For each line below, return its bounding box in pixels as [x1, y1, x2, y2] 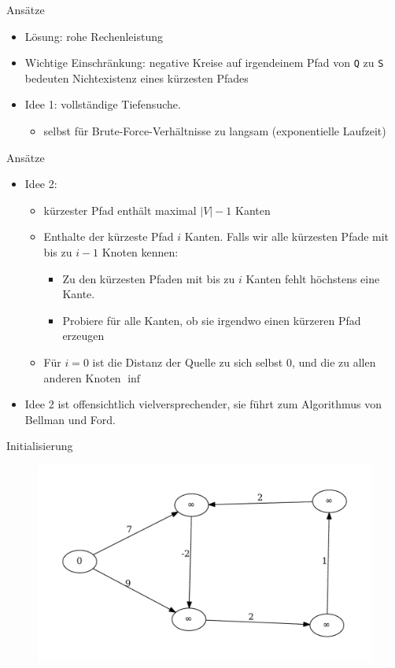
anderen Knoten [43, 369, 121, 386]
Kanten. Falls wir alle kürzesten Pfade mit [184, 228, 389, 245]
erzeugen [62, 327, 105, 344]
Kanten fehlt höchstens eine [245, 270, 380, 286]
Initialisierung [6, 437, 73, 454]
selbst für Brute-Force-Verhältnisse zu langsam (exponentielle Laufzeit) [43, 123, 386, 139]
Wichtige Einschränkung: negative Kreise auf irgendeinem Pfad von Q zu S [24, 54, 384, 71]
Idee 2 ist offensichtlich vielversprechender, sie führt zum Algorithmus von [24, 396, 382, 412]
